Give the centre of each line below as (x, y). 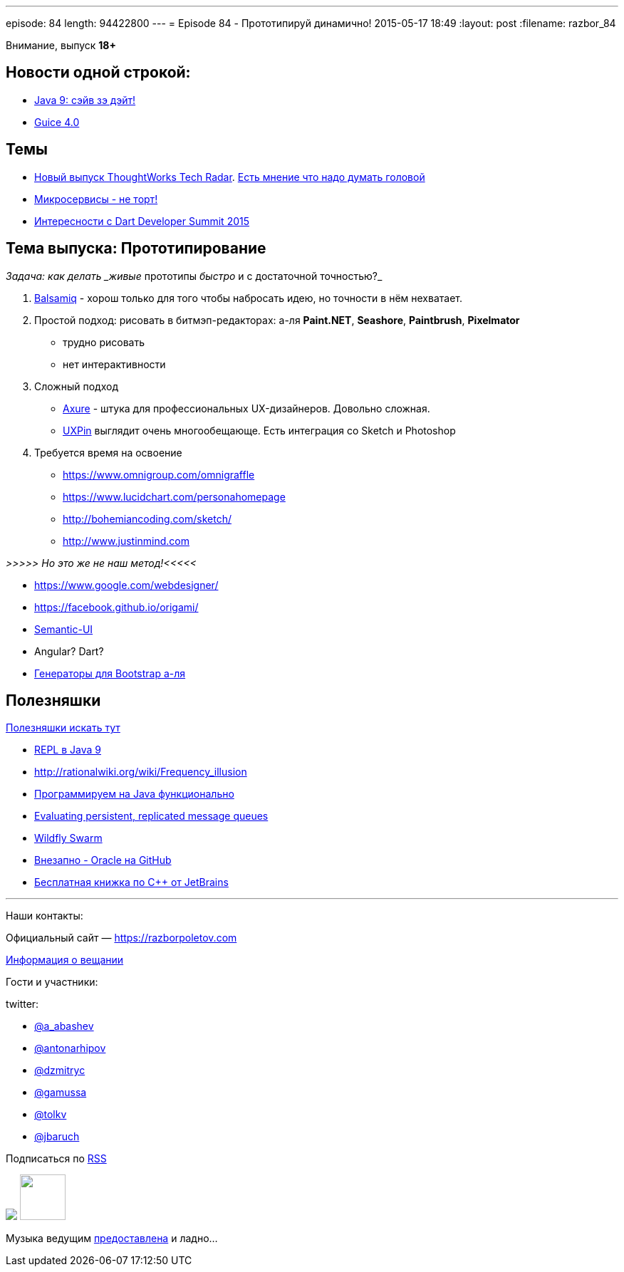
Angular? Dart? (69, 651)
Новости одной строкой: (98, 73)
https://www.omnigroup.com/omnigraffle (159, 474)
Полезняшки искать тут (63, 728)
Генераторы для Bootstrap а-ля (110, 673)
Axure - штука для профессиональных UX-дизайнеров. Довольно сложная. (246, 408)
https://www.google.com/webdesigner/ (126, 585)
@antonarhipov (70, 1048)
